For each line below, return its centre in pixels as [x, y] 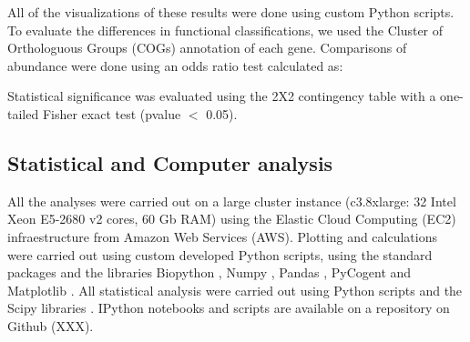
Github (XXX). [51, 325]
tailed [23, 113]
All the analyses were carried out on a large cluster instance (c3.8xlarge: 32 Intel [232, 201]
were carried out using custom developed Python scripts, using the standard [220, 254]
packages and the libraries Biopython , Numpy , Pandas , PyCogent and [209, 272]
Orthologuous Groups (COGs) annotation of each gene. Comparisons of [207, 48]
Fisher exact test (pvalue [112, 113]
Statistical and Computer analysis [170, 162]
